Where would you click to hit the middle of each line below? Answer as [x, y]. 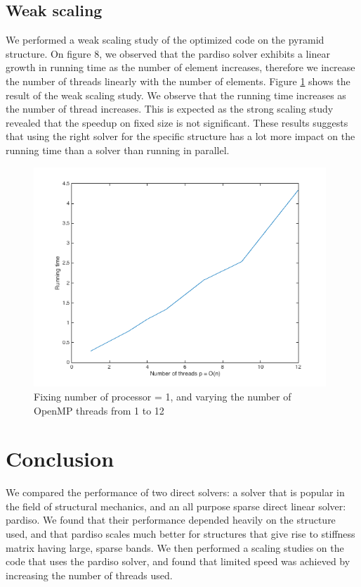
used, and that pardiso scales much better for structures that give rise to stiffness [180, 534]
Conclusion [60, 459]
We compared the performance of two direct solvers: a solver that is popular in [175, 492]
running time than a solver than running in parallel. [118, 150]
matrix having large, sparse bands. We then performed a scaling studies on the [175, 547]
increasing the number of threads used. [89, 575]
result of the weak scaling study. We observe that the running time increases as [176, 95]
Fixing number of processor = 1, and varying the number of [163, 396]
